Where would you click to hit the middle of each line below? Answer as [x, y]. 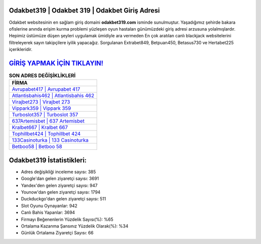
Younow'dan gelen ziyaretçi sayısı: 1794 [61, 192]
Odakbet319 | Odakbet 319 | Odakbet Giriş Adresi [84, 10]
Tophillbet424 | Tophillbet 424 [46, 134]
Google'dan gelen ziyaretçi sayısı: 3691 [60, 179]
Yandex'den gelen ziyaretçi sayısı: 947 [59, 185]
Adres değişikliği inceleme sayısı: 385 [58, 172]
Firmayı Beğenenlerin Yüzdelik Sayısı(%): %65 [67, 219]
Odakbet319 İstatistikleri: [48, 160]
